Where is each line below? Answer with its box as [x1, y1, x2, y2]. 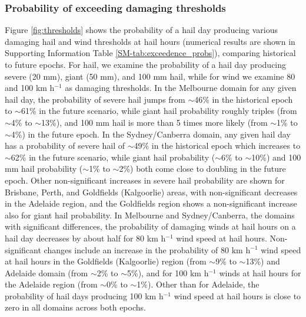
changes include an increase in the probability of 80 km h [44, 243, 251, 256]
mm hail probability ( [5, 162, 83, 175]
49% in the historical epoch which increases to [134, 139, 301, 152]
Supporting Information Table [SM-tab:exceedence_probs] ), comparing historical [5, 47, 296, 59]
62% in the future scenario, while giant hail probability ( [11, 151, 215, 163]
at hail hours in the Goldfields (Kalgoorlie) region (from [5, 255, 207, 267]
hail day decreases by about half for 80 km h [5, 231, 166, 244]
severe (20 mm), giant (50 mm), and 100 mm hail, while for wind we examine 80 [5, 70, 295, 82]
